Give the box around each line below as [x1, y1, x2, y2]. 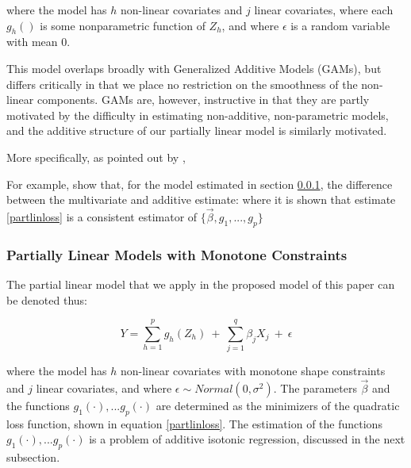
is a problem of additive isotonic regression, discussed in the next [89, 431, 405, 447]
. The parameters [273, 380, 357, 397]
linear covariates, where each [254, 2, 394, 17]
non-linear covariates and [120, 2, 243, 17]
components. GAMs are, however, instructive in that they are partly [36, 91, 370, 108]
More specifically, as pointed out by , [6, 148, 186, 165]
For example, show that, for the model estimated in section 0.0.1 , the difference [6, 175, 393, 192]
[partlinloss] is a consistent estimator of [6, 208, 198, 224]
